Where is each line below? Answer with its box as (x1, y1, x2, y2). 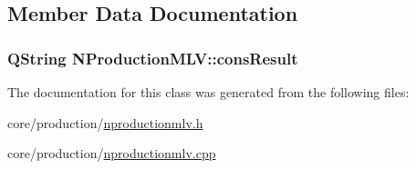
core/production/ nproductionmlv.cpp (7, 144, 216, 163)
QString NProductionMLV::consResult (7, 46, 298, 69)
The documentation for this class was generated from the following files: (7, 83, 410, 101)
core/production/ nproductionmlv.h (7, 113, 203, 132)
